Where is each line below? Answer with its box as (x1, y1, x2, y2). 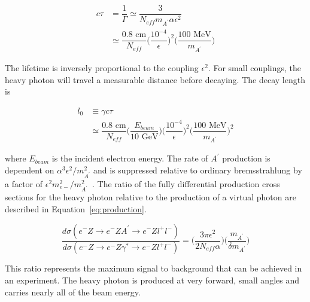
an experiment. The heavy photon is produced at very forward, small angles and (5, 274, 299, 286)
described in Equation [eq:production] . (5, 202, 147, 215)
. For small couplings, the (208, 62, 302, 74)
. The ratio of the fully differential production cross (92, 177, 280, 190)
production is (222, 152, 271, 164)
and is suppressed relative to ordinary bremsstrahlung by (93, 163, 302, 176)
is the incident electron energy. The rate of (51, 152, 208, 164)
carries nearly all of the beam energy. (5, 285, 141, 298)
